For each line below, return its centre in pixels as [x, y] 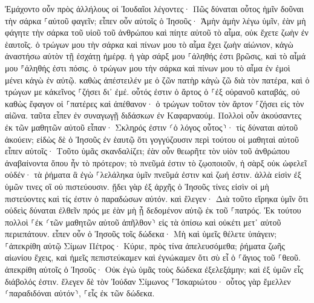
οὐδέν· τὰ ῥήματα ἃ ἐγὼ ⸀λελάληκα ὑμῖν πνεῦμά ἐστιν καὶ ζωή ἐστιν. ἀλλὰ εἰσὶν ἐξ [153, 174]
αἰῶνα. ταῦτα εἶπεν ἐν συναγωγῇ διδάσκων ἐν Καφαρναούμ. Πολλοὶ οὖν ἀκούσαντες [153, 115]
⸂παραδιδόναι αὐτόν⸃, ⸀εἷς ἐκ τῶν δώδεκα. [80, 293]
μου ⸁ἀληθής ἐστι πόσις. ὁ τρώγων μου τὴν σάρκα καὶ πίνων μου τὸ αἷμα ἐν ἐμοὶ [148, 67]
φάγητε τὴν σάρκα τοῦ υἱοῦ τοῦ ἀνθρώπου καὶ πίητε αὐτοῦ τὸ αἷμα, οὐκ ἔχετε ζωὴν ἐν [157, 32]
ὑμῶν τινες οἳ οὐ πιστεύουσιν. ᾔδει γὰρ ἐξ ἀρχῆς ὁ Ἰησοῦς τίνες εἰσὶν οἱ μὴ [137, 186]
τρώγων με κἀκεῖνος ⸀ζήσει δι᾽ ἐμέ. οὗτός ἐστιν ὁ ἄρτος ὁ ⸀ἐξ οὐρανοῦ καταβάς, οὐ [152, 92]
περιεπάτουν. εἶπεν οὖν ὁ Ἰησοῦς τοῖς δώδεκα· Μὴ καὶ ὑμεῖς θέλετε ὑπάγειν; [141, 234]
